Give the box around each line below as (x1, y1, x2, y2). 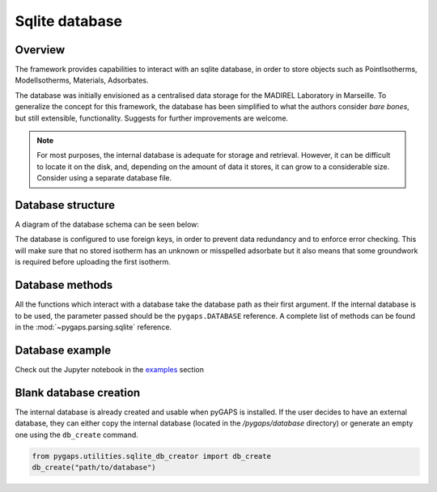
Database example (15, 343, 112, 357)
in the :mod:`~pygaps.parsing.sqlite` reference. (15, 322, 172, 332)
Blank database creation (15, 385, 141, 400)
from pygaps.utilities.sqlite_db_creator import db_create (32, 452, 271, 460)
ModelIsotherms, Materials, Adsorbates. (15, 75, 149, 85)
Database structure (15, 198, 115, 212)
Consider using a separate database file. (36, 173, 172, 183)
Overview (15, 43, 66, 57)
